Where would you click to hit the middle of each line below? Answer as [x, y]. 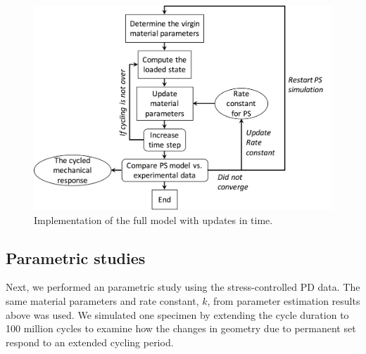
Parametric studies [76, 257]
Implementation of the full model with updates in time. [153, 219]
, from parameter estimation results [284, 301]
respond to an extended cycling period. [90, 342]
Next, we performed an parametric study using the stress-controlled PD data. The [183, 287]
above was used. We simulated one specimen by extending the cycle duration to [177, 314]
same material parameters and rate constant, [102, 301]
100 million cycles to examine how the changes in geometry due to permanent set [181, 328]
